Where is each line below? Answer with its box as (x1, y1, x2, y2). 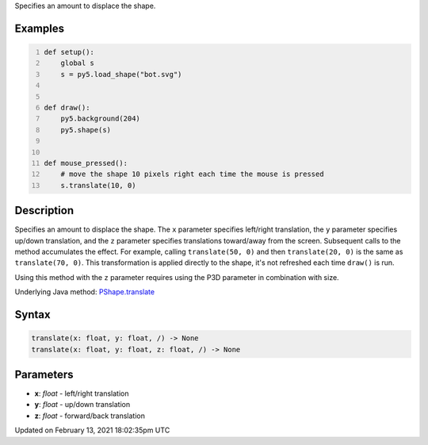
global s (60, 59, 95, 67)
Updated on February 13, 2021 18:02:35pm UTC (14, 425, 170, 435)
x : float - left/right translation (34, 389, 129, 398)
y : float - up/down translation (34, 400, 131, 409)
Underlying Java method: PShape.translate (14, 287, 155, 297)
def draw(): (44, 103, 90, 112)
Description (14, 204, 75, 217)
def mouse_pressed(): (44, 159, 128, 167)
